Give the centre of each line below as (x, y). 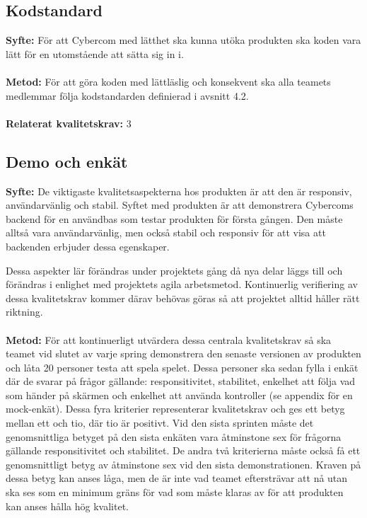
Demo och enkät (67, 161)
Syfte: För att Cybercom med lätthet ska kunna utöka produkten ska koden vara (183, 40)
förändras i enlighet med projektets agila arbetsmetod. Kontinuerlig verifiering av (182, 284)
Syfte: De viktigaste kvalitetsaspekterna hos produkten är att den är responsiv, (179, 191)
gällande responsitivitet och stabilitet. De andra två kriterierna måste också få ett (183, 450)
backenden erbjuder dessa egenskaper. (88, 246)
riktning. (24, 312)
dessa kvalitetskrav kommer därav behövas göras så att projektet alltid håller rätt (183, 298)
